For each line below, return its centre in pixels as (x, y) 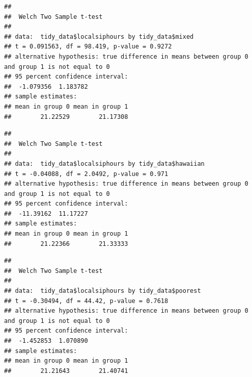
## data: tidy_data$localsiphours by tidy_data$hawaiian (104, 164)
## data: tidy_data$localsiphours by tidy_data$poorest (103, 291)
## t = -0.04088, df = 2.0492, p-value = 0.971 (86, 174)
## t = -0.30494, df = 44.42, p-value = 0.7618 (86, 301)
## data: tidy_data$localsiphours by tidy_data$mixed (99, 36)
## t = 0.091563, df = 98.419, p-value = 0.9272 (88, 47)
